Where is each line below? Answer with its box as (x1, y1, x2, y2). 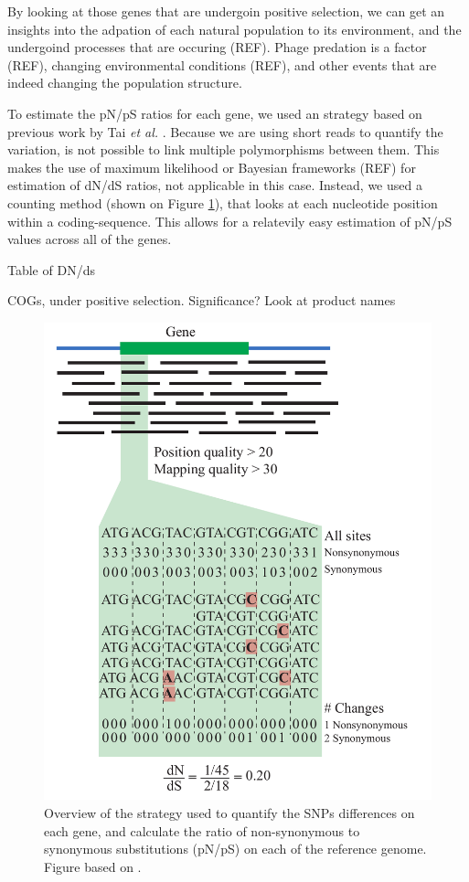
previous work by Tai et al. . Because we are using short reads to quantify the (7, 122, 443, 141)
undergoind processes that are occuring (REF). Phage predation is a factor (7, 37, 427, 57)
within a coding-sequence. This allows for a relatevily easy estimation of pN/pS (7, 211, 453, 230)
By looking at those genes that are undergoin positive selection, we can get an (7, 2, 445, 20)
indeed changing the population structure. (7, 73, 242, 92)
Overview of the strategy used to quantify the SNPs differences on (44, 802, 415, 822)
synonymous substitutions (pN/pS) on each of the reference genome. (44, 839, 427, 858)
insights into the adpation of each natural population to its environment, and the (7, 19, 462, 38)
